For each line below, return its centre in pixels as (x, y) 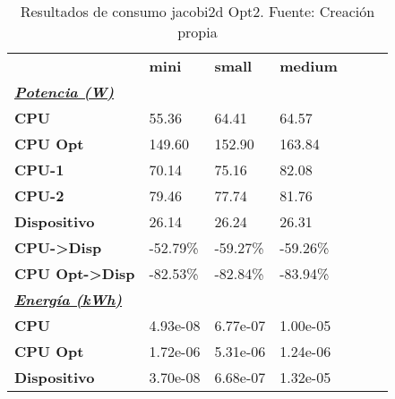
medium (309, 66)
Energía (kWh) (69, 299)
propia (197, 32)
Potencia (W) (64, 92)
